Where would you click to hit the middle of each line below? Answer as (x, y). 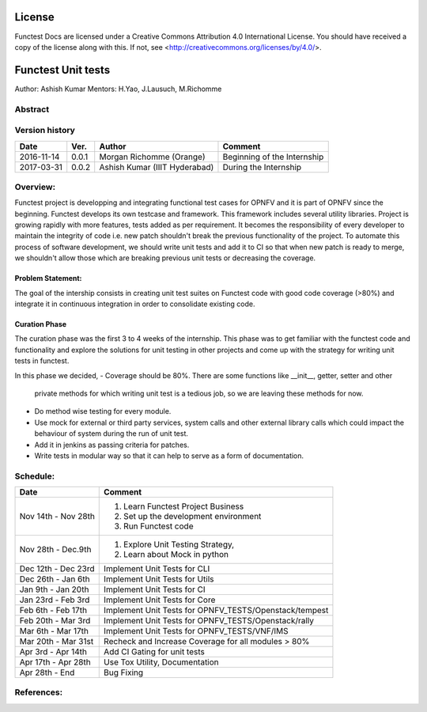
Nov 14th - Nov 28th (57, 517)
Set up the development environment (193, 517)
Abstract (32, 109)
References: (39, 692)
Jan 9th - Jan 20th (54, 589)
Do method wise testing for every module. (103, 411)
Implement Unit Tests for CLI (157, 569)
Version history (45, 131)
